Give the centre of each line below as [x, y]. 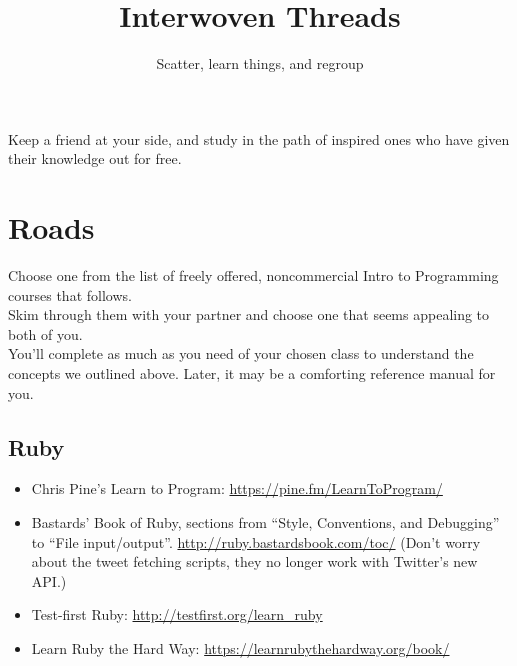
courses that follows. [70, 294]
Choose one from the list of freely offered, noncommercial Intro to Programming [253, 275]
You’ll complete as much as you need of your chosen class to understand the [241, 353]
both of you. [45, 333]
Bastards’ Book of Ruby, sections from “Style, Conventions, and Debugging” [265, 521]
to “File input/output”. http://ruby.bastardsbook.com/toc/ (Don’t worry [256, 541]
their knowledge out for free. [95, 158]
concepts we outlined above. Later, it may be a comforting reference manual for [252, 373]
